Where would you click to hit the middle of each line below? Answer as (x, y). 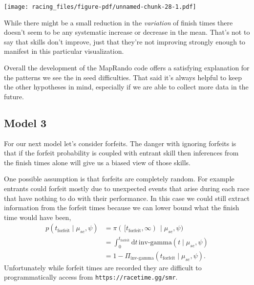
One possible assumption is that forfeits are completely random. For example (119, 179)
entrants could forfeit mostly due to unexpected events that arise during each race (127, 188)
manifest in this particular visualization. (64, 51)
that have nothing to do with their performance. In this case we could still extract (127, 198)
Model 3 (25, 122)
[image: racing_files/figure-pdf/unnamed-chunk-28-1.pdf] (100, 7)
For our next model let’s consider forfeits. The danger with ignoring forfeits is (120, 143)
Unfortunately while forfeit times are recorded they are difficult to (103, 267)
